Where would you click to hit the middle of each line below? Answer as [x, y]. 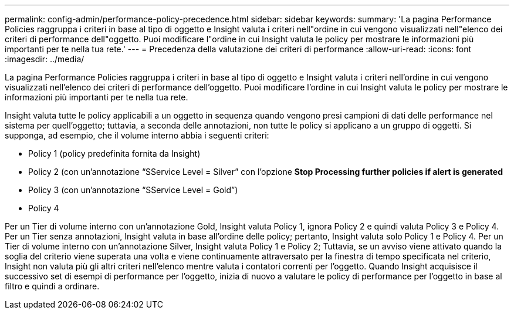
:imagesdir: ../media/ [45, 59]
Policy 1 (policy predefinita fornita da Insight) [114, 153]
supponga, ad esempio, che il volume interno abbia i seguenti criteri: [137, 135]
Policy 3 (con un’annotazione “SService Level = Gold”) [133, 190]
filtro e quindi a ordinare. [52, 286]
